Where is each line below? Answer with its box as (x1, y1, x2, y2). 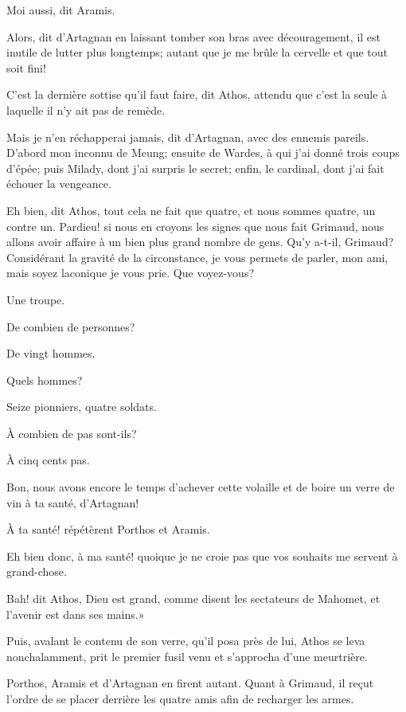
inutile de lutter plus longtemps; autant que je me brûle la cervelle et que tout (6, 44, 388, 61)
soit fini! (6, 59, 46, 76)
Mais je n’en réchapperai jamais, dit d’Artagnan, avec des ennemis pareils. (6, 128, 369, 145)
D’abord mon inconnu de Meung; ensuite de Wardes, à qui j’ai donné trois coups (6, 144, 400, 161)
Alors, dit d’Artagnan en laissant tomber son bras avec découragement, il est (6, 28, 381, 45)
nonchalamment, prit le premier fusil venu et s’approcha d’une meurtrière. (6, 647, 368, 664)
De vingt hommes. (6, 345, 96, 362)
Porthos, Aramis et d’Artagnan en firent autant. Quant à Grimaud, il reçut (6, 675, 374, 691)
